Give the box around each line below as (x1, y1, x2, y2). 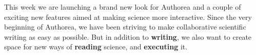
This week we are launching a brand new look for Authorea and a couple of (4, 2, 241, 12)
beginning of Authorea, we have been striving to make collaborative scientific (4, 21, 246, 32)
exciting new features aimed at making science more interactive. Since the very (4, 11, 252, 22)
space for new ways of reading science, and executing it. (4, 41, 188, 52)
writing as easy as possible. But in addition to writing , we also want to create (4, 31, 252, 42)
